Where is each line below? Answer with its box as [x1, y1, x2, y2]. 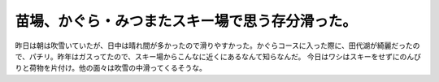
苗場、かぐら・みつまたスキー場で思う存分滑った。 [15, 12, 358, 30]
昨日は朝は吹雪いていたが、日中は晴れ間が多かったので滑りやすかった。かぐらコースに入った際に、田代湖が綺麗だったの [15, 41, 420, 50]
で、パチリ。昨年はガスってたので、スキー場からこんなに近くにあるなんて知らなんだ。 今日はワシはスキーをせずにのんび [15, 51, 422, 61]
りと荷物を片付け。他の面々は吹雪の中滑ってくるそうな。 [15, 63, 206, 73]
